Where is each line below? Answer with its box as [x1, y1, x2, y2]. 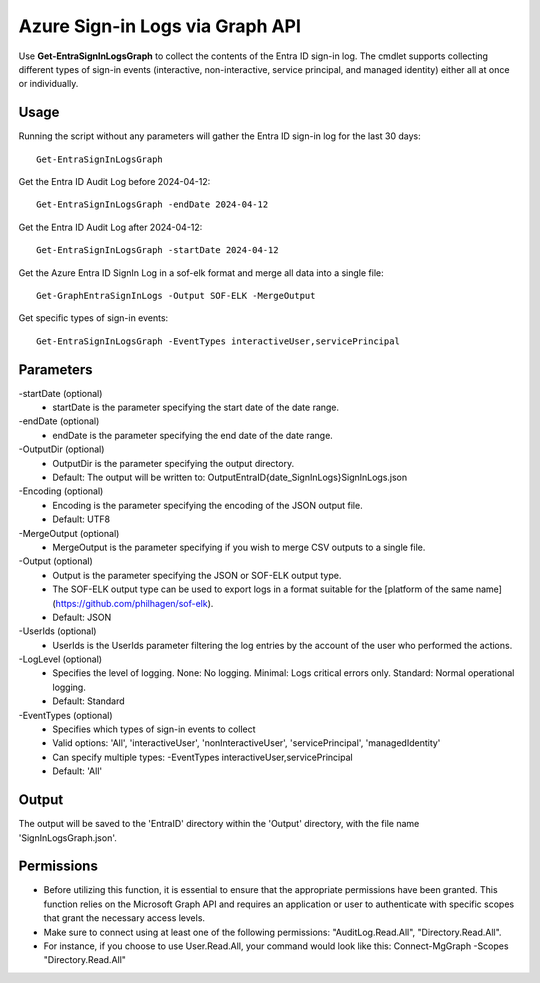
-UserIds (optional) [18, 625, 97, 637]
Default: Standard [52, 695, 125, 707]
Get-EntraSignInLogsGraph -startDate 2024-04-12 [36, 245, 279, 256]
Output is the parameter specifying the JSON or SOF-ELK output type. [52, 569, 342, 581]
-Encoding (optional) [18, 485, 104, 497]
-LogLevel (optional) [18, 653, 103, 665]
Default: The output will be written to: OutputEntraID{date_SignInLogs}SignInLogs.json [52, 471, 408, 483]
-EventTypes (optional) [18, 709, 113, 721]
